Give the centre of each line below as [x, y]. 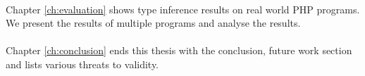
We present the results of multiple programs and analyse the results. [153, 23]
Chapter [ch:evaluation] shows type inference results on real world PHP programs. [183, 9]
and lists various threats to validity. [82, 64]
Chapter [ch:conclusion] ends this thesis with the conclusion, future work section [179, 50]
